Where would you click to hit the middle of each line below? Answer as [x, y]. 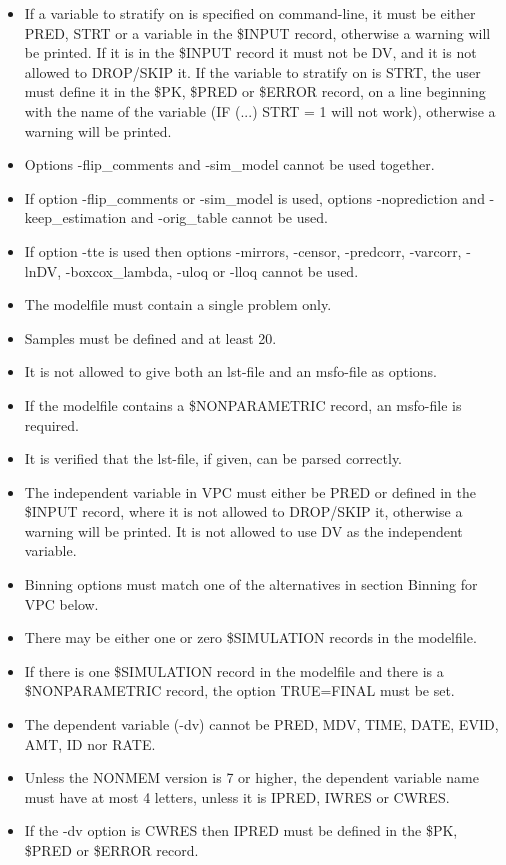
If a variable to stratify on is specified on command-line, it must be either [250, 13]
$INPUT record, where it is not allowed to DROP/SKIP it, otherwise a [243, 511]
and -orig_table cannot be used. [229, 217]
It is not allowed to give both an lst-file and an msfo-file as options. [230, 371]
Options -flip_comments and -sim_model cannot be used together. [229, 164]
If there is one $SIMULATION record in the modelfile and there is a [234, 670]
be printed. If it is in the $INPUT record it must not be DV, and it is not [250, 52]
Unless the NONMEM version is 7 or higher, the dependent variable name [251, 777]
